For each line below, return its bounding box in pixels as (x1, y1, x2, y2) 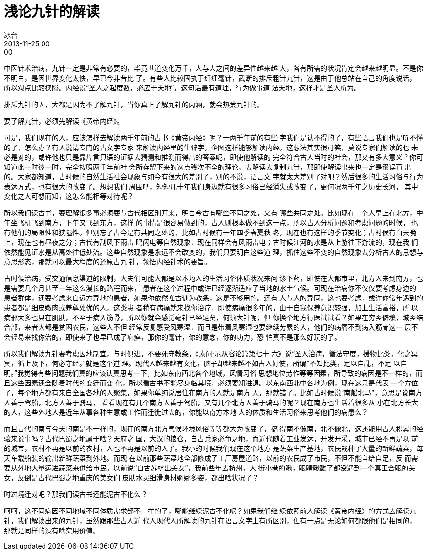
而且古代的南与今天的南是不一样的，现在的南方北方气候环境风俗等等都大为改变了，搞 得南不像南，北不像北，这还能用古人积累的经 (4, 424, 423, 433)
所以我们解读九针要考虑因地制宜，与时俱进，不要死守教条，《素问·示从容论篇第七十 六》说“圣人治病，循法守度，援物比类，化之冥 (4, 349, 418, 358)
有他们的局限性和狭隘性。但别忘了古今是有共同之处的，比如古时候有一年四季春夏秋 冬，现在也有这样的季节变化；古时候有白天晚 (4, 228, 416, 236)
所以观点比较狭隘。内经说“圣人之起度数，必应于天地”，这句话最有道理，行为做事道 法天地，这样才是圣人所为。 (4, 83, 361, 92)
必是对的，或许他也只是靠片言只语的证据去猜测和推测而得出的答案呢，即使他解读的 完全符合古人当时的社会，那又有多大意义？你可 (4, 152, 423, 161)
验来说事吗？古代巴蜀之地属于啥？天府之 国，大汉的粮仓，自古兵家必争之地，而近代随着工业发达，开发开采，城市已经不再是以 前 (4, 434, 418, 443)
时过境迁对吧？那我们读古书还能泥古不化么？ (4, 490, 148, 498)
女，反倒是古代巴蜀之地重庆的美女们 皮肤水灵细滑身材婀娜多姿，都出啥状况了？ (4, 473, 259, 482)
